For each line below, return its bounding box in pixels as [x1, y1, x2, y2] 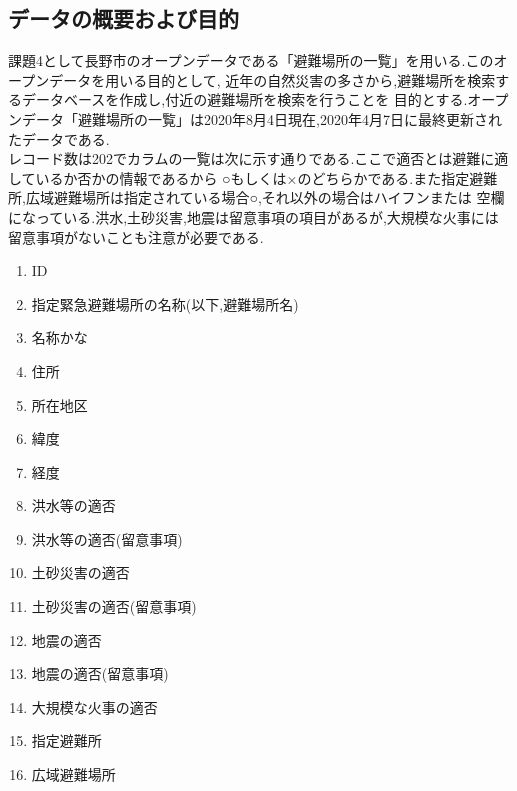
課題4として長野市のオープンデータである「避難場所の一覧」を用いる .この [8, 50, 494, 71]
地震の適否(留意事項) [31, 663, 169, 684]
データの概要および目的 [8, 3, 239, 34]
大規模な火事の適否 [31, 696, 158, 717]
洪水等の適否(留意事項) [31, 528, 183, 549]
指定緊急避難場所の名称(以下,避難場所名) [31, 293, 299, 314]
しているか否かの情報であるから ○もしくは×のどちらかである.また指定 [8, 167, 470, 188]
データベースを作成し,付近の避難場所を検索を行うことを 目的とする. [21, 89, 468, 110]
